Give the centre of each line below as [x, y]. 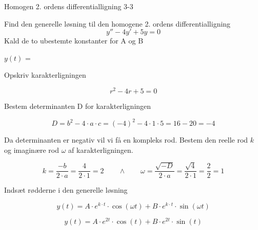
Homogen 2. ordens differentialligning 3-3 [69, 6]
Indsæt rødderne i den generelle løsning [66, 190]
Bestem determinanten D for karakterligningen [78, 106]
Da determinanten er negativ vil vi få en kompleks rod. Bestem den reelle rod [126, 140]
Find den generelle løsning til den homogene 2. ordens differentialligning [117, 23]
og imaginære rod [32, 149]
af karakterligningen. [101, 149]
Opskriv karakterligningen [45, 75]
